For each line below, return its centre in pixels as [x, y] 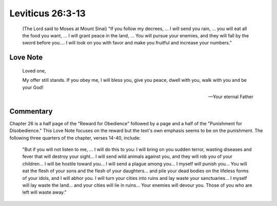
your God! [33, 87]
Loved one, [34, 71]
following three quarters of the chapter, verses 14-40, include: [75, 138]
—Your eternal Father [231, 97]
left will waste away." [44, 192]
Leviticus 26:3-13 [47, 13]
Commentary [31, 111]
